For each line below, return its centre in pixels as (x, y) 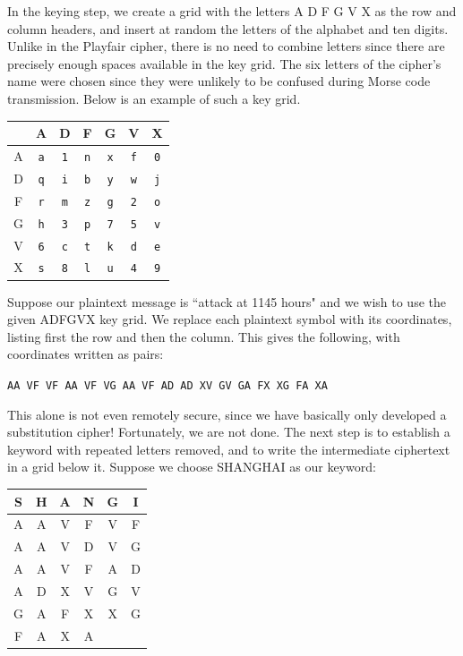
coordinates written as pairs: (86, 354)
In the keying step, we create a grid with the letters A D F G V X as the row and (232, 11)
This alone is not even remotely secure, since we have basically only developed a (227, 414)
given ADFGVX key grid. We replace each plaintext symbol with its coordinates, (230, 319)
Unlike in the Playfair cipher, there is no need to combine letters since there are (226, 46)
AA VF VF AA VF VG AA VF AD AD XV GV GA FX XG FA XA (167, 385)
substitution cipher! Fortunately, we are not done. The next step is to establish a (229, 432)
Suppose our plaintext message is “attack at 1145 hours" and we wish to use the (227, 301)
